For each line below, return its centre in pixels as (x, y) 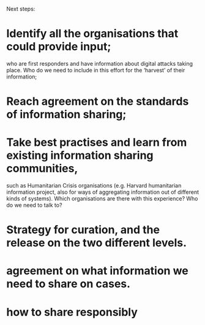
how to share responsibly (72, 312)
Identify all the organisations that (92, 34)
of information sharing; (66, 114)
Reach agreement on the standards (98, 101)
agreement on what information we (97, 271)
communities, (42, 169)
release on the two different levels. (97, 243)
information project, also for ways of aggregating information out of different (103, 192)
